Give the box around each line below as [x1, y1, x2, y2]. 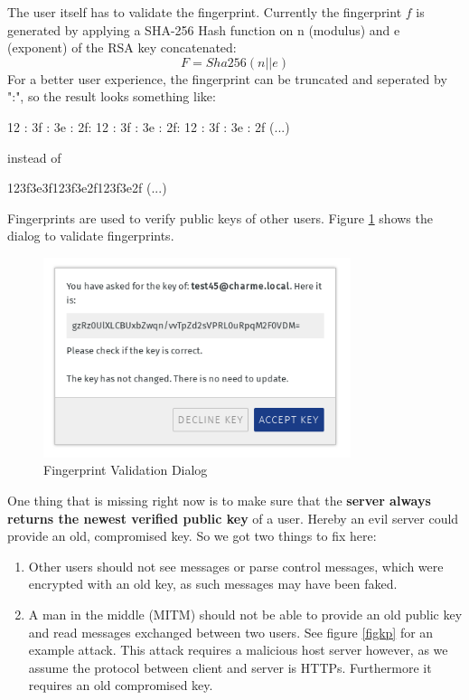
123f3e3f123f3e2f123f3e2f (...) [7, 178, 167, 197]
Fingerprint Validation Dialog [43, 460, 208, 479]
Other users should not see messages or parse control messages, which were [28, 556, 444, 575]
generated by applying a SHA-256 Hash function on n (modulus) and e [7, 20, 400, 39]
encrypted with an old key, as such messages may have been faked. [28, 574, 398, 593]
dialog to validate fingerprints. [7, 226, 174, 245]
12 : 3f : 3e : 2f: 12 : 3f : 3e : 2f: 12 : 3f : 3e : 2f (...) [7, 117, 290, 136]
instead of [7, 147, 61, 166]
